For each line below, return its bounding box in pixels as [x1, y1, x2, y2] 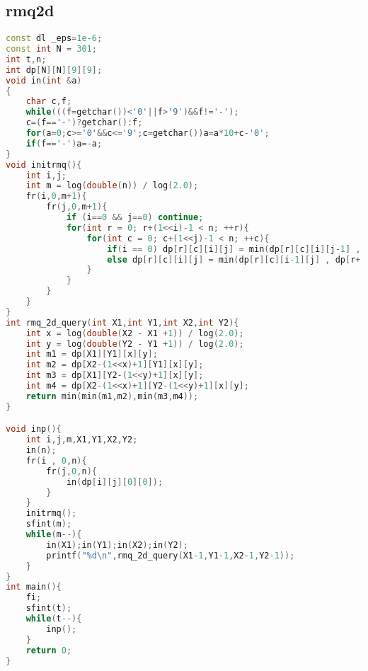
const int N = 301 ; [6, 44, 97, 55]
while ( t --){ [25, 614, 82, 624]
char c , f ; [25, 96, 72, 107]
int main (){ [6, 582, 62, 592]
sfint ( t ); [25, 603, 72, 614]
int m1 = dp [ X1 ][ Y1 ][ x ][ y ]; [25, 349, 158, 360]
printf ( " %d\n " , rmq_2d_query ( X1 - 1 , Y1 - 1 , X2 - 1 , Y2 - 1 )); [46, 550, 295, 561]
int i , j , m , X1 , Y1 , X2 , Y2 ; [25, 435, 138, 445]
